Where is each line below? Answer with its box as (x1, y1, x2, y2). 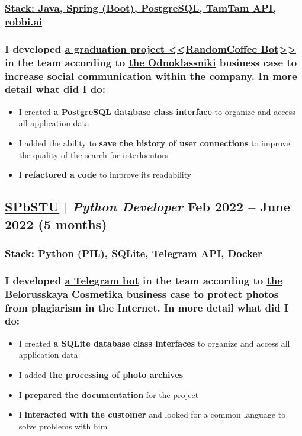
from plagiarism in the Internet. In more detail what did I (5, 300, 289, 315)
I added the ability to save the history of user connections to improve (18, 136, 290, 149)
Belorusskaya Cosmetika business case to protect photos (5, 286, 279, 301)
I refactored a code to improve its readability (18, 168, 192, 181)
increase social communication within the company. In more (5, 68, 297, 83)
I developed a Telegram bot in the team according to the (5, 272, 282, 287)
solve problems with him (18, 419, 108, 432)
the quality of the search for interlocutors (18, 148, 169, 161)
